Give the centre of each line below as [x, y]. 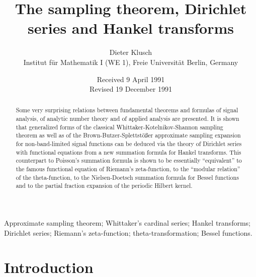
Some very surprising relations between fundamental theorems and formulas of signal [127, 110]
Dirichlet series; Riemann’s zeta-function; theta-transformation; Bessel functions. [128, 232]
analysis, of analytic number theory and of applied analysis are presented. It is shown [127, 119]
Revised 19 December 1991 [131, 89]
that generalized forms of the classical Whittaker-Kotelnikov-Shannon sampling [119, 127]
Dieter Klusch [131, 52]
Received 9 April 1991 [131, 79]
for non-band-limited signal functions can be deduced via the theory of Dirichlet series [129, 144]
